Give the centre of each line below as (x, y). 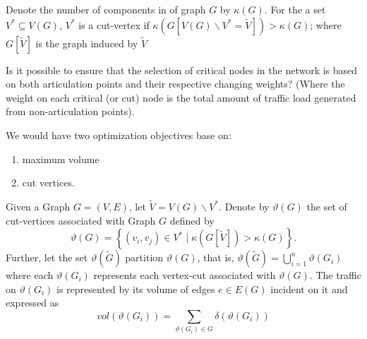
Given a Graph (38, 206)
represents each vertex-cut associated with (185, 275)
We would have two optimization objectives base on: (119, 135)
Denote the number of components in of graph (106, 9)
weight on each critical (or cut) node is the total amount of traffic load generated (181, 97)
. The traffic (335, 275)
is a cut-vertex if (114, 24)
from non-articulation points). (70, 111)
